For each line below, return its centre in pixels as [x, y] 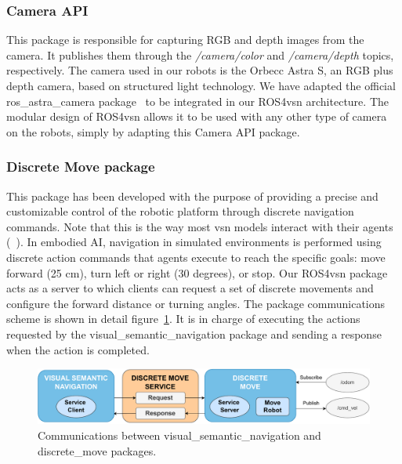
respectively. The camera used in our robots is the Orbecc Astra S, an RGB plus [200, 70]
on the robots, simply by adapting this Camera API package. [153, 131]
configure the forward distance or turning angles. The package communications [196, 303]
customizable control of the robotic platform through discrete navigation [180, 211]
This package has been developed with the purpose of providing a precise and [192, 196]
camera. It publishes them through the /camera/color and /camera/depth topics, [200, 54]
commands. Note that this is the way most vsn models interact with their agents [200, 226]
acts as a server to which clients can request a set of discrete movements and [190, 288]
